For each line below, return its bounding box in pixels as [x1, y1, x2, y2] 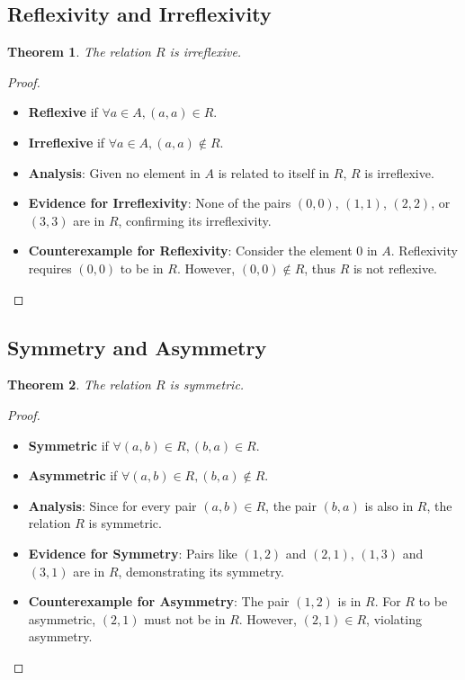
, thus [304, 258, 335, 277]
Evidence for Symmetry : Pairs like [28, 543, 237, 562]
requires [28, 258, 72, 277]
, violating [366, 609, 422, 628]
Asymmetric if [28, 466, 118, 485]
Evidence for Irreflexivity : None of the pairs [28, 193, 291, 212]
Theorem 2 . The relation [7, 375, 151, 394]
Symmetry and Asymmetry [7, 333, 267, 361]
